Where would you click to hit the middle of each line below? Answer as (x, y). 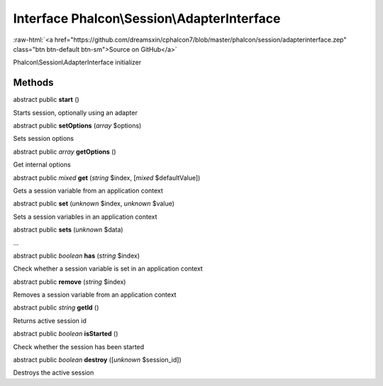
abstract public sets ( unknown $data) (68, 229)
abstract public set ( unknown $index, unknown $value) (94, 204)
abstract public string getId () (56, 307)
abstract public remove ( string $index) (70, 282)
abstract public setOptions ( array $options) (77, 126)
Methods (33, 83)
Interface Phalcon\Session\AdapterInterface (147, 18)
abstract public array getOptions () (65, 152)
